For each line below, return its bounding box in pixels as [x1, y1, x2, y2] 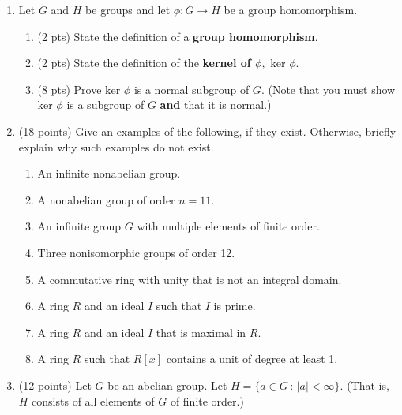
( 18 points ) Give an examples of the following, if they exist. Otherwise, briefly [18, 122, 396, 139]
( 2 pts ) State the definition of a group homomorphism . [37, 28, 318, 44]
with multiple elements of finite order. [137, 218, 320, 234]
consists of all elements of [32, 392, 155, 409]
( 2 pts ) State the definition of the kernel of [37, 54, 251, 71]
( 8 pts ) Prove [37, 80, 102, 97]
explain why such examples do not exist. [18, 138, 214, 155]
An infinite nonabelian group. [37, 165, 181, 181]
